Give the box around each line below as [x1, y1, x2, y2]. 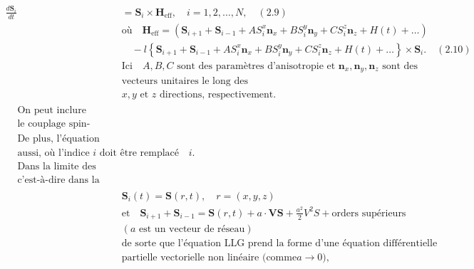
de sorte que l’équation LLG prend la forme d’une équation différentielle [121, 238, 438, 249]
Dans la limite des [17, 161, 96, 172]
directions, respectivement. [160, 90, 277, 100]
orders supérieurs [331, 208, 406, 218]
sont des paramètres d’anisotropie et [177, 60, 336, 71]
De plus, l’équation [17, 133, 100, 144]
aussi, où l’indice [17, 147, 90, 158]
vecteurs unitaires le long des [121, 76, 248, 87]
